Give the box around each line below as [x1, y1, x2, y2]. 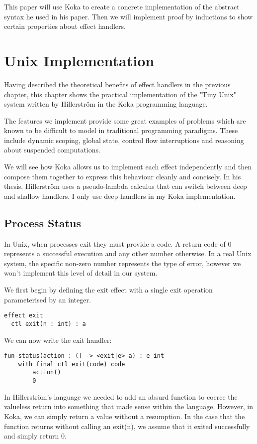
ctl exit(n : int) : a [11, 320, 86, 327]
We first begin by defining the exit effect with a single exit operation [4, 285, 213, 295]
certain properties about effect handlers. [4, 21, 126, 31]
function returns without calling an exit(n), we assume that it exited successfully [4, 421, 250, 431]
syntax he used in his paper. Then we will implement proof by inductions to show [4, 11, 253, 21]
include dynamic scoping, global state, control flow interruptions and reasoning [4, 135, 244, 145]
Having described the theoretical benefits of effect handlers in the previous [4, 79, 231, 89]
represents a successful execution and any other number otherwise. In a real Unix [4, 248, 252, 259]
